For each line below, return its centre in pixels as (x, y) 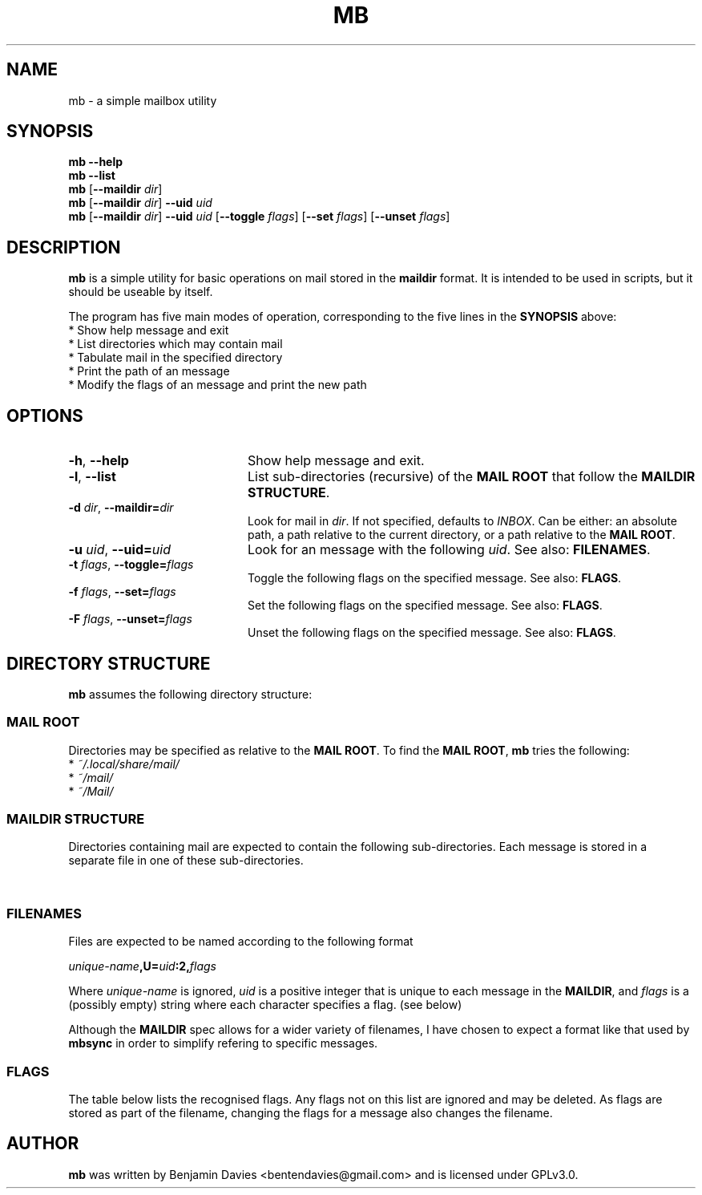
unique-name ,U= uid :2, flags (142, 966)
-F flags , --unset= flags (130, 619)
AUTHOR (43, 1144)
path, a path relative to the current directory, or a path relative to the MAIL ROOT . (462, 535)
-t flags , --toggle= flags (131, 565)
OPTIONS (45, 415)
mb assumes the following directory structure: (190, 694)
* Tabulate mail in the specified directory (175, 358)
